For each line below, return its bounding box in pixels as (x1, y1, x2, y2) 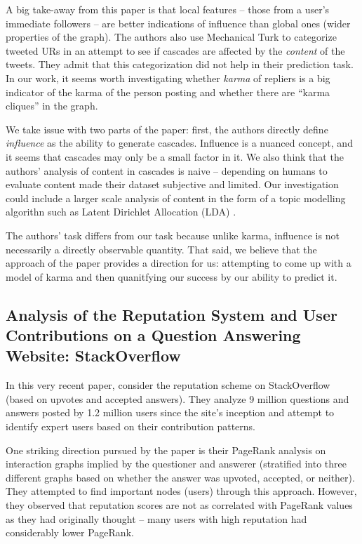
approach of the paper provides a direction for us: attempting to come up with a (6, 256, 351, 270)
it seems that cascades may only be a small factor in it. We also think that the (6, 149, 344, 164)
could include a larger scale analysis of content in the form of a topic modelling (6, 190, 346, 205)
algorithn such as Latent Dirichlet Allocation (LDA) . (6, 204, 236, 219)
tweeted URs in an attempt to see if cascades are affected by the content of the (6, 43, 345, 58)
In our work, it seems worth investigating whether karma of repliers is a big (6, 70, 330, 85)
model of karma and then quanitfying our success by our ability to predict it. (6, 269, 337, 284)
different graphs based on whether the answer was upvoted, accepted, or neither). (6, 470, 355, 484)
